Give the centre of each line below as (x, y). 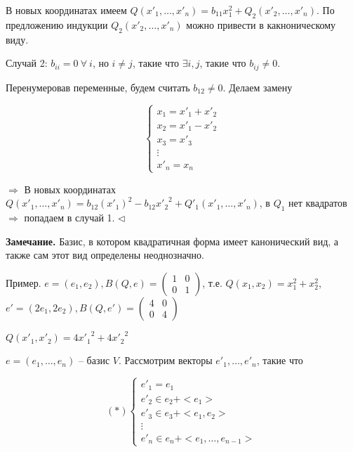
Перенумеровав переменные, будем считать (98, 87)
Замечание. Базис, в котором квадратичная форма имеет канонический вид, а (172, 241)
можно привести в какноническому (261, 24)
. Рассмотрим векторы (166, 360)
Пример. (24, 282)
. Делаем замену (258, 87)
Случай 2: (27, 63)
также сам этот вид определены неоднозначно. (105, 255)
